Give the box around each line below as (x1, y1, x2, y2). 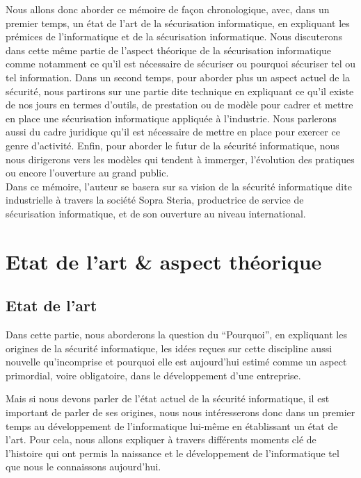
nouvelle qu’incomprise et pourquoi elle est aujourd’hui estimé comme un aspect (6, 354, 347, 369)
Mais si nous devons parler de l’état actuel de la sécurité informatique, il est (6, 391, 330, 406)
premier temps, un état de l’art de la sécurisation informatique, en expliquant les (6, 15, 350, 30)
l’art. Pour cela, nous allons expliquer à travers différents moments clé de (6, 432, 316, 447)
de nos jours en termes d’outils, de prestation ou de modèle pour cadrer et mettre (6, 97, 353, 112)
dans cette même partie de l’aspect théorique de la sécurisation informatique (6, 42, 331, 57)
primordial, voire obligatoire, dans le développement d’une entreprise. (6, 368, 301, 382)
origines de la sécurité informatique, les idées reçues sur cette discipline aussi (6, 340, 332, 355)
